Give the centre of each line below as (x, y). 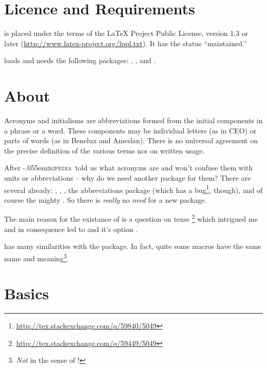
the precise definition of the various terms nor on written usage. (104, 150)
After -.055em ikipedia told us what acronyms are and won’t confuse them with (129, 168)
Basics (27, 293)
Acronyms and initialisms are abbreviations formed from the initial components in (133, 120)
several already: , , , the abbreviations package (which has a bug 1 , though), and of (133, 189)
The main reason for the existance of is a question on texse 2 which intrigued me (131, 218)
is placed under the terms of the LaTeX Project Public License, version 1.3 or (126, 33)
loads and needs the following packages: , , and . (80, 60)
